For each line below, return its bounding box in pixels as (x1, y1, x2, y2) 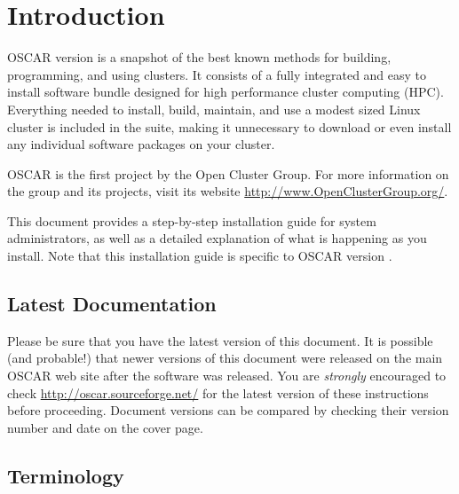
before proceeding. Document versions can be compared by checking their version (7, 401, 449, 420)
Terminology (7, 461, 124, 489)
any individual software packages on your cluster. (7, 135, 275, 153)
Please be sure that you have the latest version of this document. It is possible (7, 331, 433, 349)
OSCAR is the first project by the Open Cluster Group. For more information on (7, 164, 449, 183)
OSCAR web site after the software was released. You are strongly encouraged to (7, 366, 447, 385)
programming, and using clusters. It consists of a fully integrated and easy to (7, 65, 427, 83)
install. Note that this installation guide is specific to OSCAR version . (7, 247, 392, 265)
